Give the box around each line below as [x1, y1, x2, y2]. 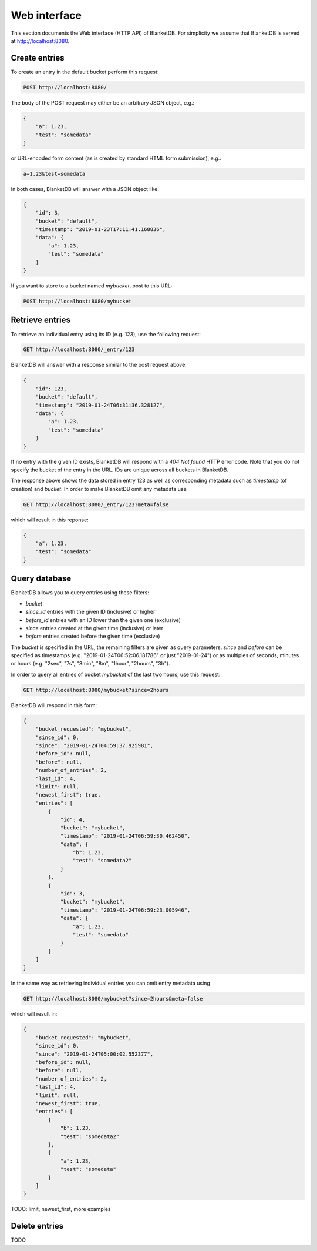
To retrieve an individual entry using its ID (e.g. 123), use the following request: [11, 330, 201, 337]
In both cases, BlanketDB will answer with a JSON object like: [11, 185, 160, 192]
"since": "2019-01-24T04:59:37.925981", [35, 742, 154, 749]
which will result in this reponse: [11, 516, 89, 523]
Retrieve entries [11, 315, 70, 325]
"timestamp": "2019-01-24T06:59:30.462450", [60, 832, 191, 839]
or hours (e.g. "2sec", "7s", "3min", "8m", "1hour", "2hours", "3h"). [11, 660, 170, 667]
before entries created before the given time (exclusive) [25, 633, 161, 640]
